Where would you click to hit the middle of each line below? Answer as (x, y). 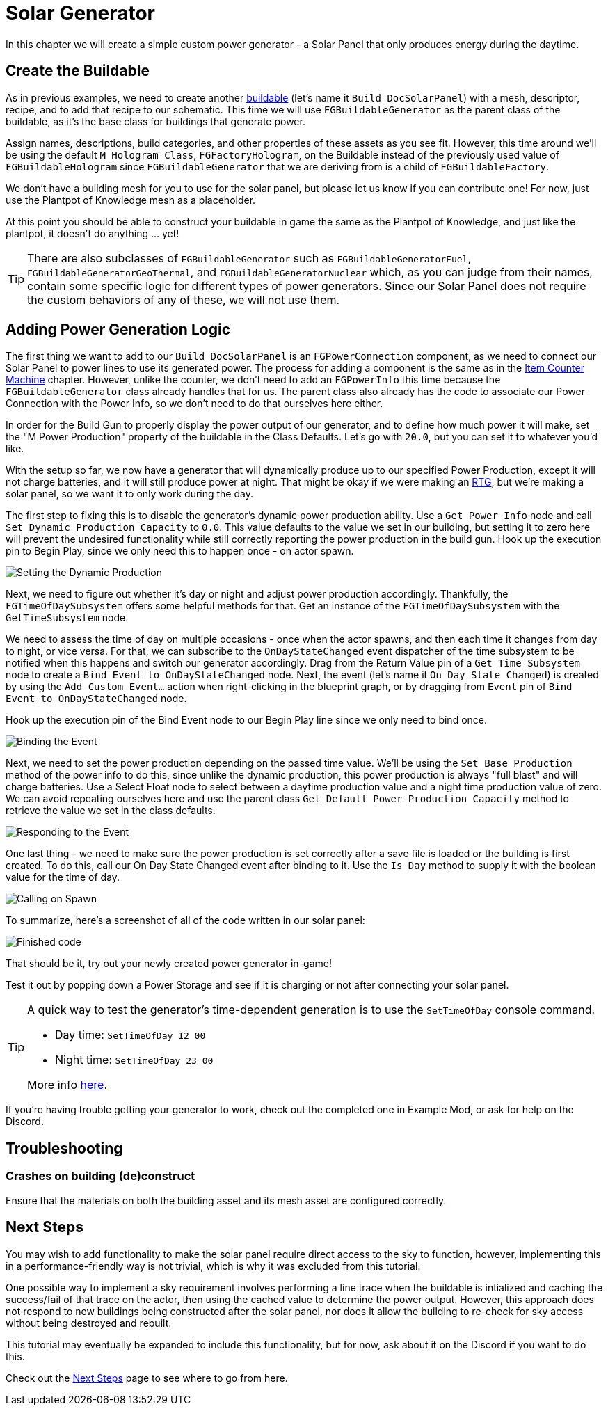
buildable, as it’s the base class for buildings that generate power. (155, 121)
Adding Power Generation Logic (118, 330)
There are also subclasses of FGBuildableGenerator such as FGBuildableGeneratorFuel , (249, 258)
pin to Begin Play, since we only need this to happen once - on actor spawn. (180, 551)
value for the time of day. (63, 877)
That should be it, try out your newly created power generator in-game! (169, 964)
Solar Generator (81, 13)
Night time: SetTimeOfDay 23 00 (134, 1060)
